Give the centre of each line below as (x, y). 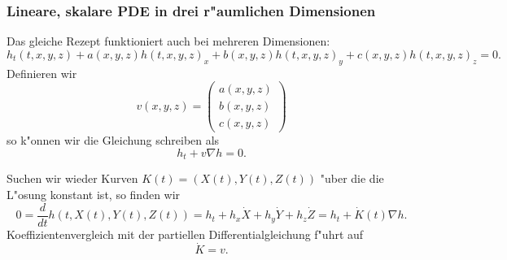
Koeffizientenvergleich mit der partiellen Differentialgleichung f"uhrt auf (185, 234)
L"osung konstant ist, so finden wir (94, 194)
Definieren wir (42, 73)
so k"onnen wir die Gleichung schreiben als (113, 140)
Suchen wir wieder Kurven (72, 178)
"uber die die (352, 178)
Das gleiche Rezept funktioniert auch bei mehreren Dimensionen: (168, 41)
